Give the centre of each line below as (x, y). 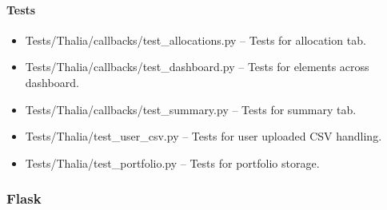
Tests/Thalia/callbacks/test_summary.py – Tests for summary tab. (191, 109)
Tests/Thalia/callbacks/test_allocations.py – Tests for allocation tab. (195, 40)
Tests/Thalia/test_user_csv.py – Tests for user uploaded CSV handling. (203, 136)
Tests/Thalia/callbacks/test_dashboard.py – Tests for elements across (197, 67)
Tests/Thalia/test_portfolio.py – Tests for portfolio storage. (172, 162)
